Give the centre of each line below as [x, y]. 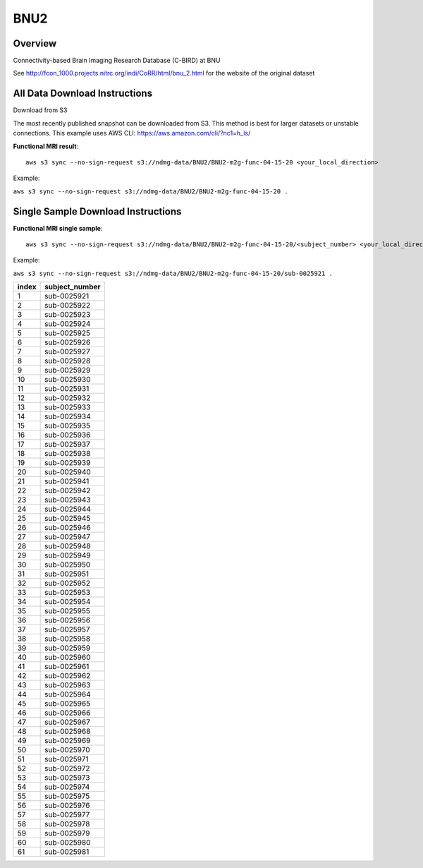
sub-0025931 [67, 389]
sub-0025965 [68, 704]
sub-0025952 [68, 584]
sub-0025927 [68, 351]
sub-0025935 [68, 426]
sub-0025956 [68, 620]
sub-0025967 [68, 722]
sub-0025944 [68, 510]
